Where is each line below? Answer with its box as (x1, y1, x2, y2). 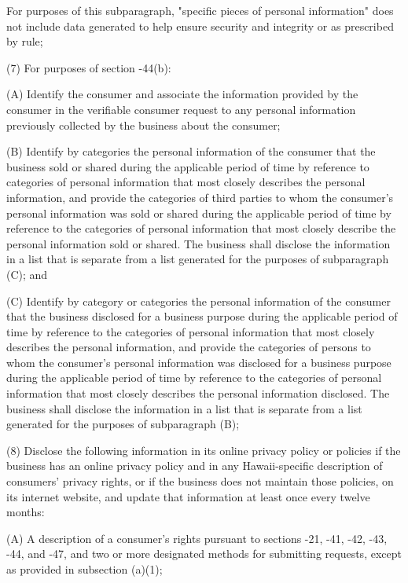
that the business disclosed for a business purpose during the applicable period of (6, 308, 398, 324)
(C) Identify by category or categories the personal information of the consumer (6, 292, 391, 309)
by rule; (6, 33, 43, 49)
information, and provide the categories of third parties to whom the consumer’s (6, 189, 394, 205)
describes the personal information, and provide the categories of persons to (6, 339, 371, 355)
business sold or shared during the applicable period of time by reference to (6, 158, 369, 174)
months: (6, 504, 45, 520)
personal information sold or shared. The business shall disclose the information (6, 235, 391, 251)
